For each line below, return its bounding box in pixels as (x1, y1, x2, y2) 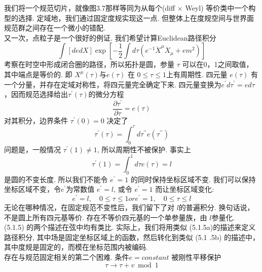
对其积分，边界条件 (4, 115, 68, 125)
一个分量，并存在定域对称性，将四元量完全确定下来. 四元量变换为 (4, 79, 221, 89)
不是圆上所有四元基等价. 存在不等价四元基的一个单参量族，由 (4, 212, 207, 222)
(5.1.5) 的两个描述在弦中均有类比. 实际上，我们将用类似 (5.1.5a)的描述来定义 (4, 222, 256, 232)
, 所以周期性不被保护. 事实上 (97, 144, 191, 154)
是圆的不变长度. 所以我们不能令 (4, 174, 108, 184)
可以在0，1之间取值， (182, 59, 253, 70)
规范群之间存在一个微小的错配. (4, 22, 105, 33)
